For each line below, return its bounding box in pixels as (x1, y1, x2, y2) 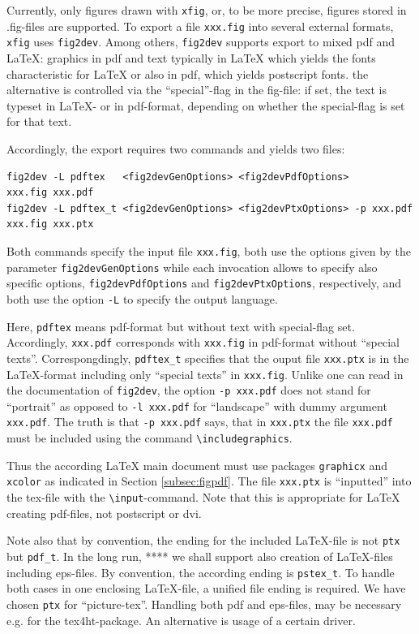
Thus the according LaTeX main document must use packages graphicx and (6, 456, 388, 473)
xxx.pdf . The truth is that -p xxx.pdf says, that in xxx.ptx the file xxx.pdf (6, 413, 393, 430)
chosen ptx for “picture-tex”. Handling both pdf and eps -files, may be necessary (6, 595, 402, 612)
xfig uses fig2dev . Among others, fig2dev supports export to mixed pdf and (6, 33, 395, 50)
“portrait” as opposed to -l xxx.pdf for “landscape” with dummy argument (6, 397, 387, 414)
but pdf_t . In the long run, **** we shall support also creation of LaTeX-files (6, 548, 393, 564)
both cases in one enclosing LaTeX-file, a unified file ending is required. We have (6, 580, 406, 597)
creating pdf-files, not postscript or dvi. (6, 504, 202, 521)
